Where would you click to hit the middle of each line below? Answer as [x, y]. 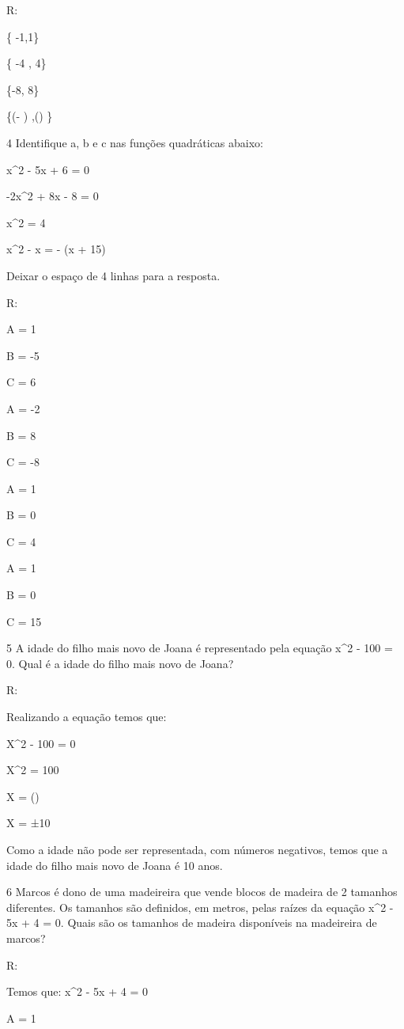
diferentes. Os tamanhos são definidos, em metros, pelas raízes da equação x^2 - [200, 907]
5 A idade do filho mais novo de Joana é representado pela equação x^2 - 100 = [200, 648]
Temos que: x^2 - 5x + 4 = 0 [77, 991]
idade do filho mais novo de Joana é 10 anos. [115, 865]
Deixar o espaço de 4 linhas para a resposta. [113, 275]
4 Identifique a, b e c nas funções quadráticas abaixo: [135, 142]
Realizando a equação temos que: [87, 717]
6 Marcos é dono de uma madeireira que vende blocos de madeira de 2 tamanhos [202, 892]
